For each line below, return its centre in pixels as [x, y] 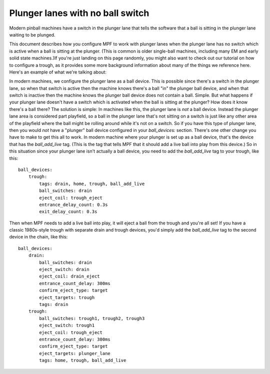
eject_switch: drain [64, 269]
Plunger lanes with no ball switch [79, 13]
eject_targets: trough [67, 297]
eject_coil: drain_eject [69, 276]
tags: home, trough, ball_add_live [83, 360]
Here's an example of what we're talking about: [58, 72]
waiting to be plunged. [32, 34]
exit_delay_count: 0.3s [68, 212]
